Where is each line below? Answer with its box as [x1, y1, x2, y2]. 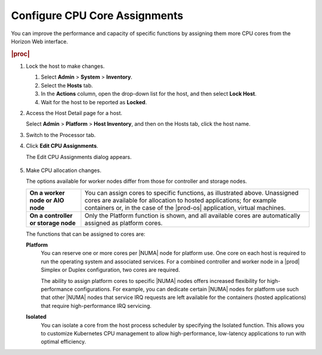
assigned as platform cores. [84, 219, 163, 227]
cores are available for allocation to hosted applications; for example [84, 196, 277, 204]
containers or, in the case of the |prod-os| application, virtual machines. [84, 203, 286, 211]
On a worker [29, 188, 65, 197]
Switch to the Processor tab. [26, 131, 96, 138]
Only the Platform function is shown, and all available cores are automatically [84, 211, 301, 220]
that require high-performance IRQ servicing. [41, 302, 152, 309]
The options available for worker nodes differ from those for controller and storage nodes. [26, 177, 247, 185]
